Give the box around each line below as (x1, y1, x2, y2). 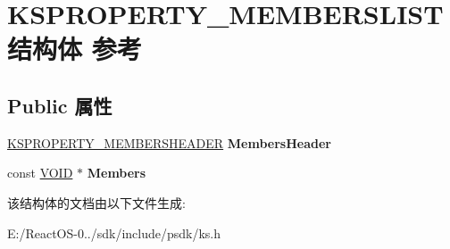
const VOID (7, 163, 73, 182)
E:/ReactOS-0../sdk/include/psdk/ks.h (7, 223, 221, 242)
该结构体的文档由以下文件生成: (7, 193, 186, 212)
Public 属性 (7, 91, 112, 119)
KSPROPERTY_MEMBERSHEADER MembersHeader (7, 133, 331, 152)
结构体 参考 (7, 30, 142, 67)
